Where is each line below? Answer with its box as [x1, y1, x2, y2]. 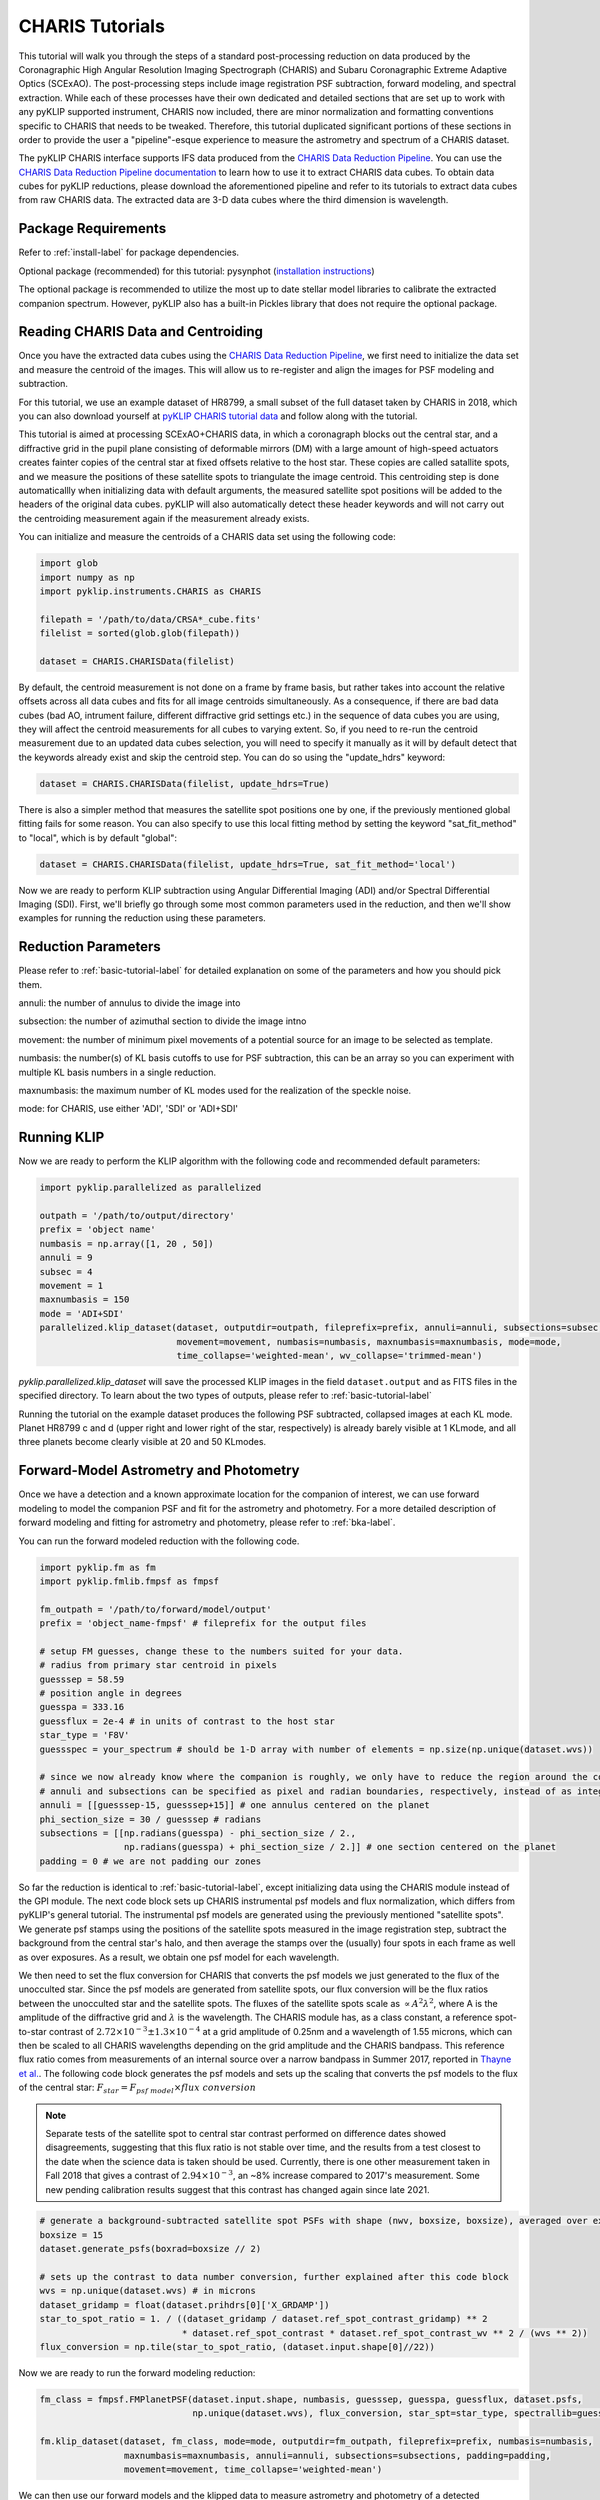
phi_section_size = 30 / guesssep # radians [39, 1813, 262, 1825]
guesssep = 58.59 [39, 1673, 125, 1685]
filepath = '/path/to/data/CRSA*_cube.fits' [39, 613, 262, 625]
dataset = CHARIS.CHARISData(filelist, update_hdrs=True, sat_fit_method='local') [39, 858, 457, 870]
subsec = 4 [39, 1266, 93, 1277]
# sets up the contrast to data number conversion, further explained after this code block [39, 2271, 509, 2283]
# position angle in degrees [39, 1688, 183, 1699]
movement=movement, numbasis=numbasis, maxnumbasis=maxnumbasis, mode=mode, [176, 1336, 562, 1347]
